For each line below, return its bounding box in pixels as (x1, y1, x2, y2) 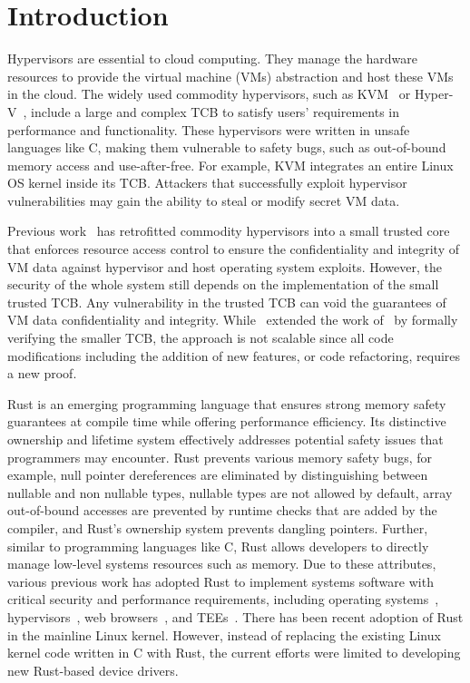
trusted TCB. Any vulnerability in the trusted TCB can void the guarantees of (7, 292, 446, 311)
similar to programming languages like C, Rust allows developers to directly (7, 536, 429, 555)
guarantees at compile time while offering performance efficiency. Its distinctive (7, 412, 446, 431)
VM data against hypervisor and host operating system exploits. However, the (7, 257, 442, 276)
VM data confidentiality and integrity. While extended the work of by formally (7, 310, 458, 329)
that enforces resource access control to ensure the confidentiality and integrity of (7, 239, 459, 259)
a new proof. (7, 364, 77, 383)
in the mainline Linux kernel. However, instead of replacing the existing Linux (7, 625, 441, 644)
